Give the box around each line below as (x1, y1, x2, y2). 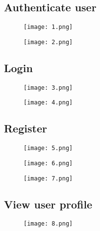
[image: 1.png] (24, 24, 73, 31)
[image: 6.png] (24, 159, 73, 167)
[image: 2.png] (24, 38, 73, 46)
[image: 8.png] (24, 220, 73, 228)
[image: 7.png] (24, 175, 73, 182)
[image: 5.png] (24, 145, 73, 152)
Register (4, 121, 47, 136)
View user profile (4, 196, 93, 211)
